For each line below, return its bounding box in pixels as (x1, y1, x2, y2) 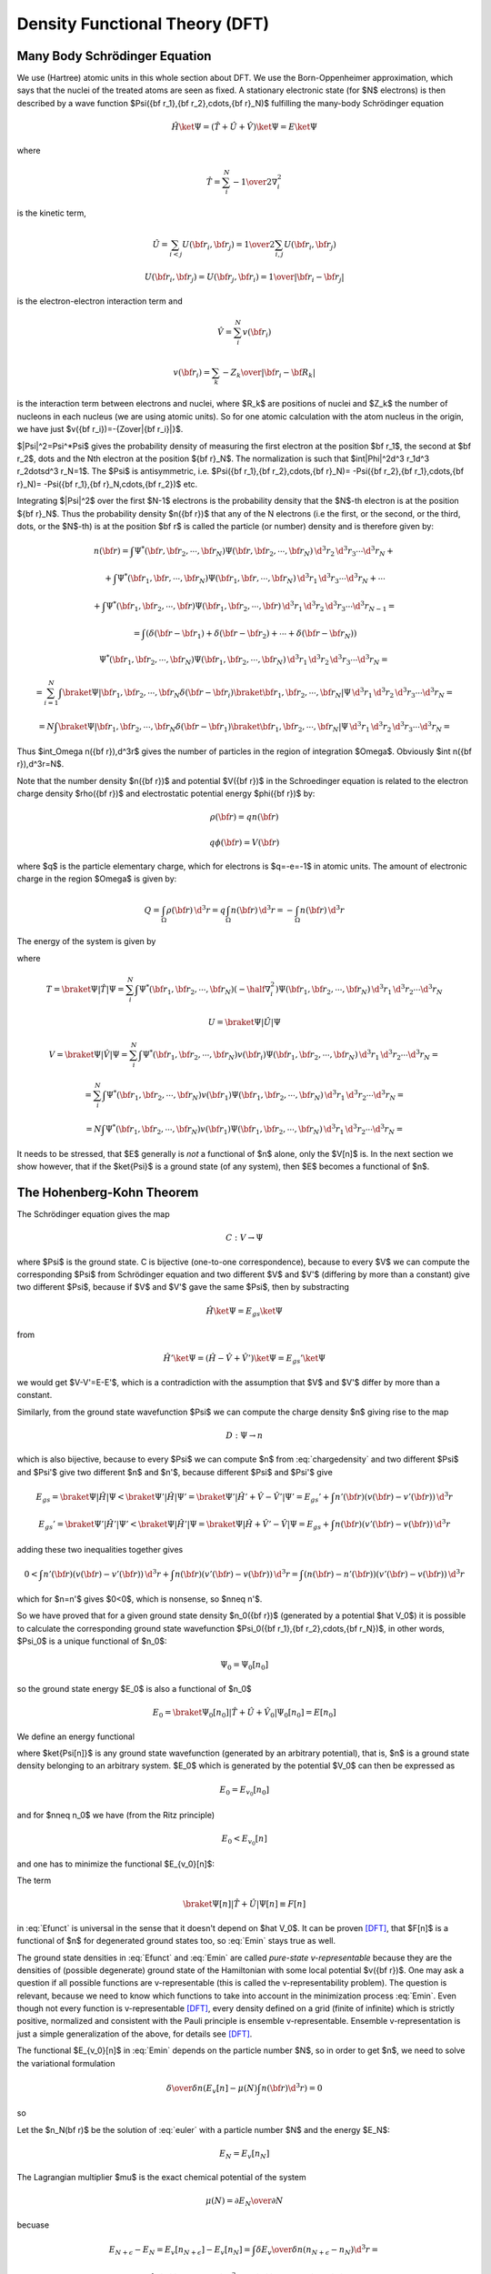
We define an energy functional (16, 1731, 135, 1742)
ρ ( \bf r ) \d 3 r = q (165, 903, 226, 915)
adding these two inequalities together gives (16, 1544, 184, 1555)
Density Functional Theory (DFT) (16, 14, 270, 34)
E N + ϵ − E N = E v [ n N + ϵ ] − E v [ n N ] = (108, 2244, 251, 2257)
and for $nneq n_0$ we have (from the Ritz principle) (16, 1809, 215, 1820)
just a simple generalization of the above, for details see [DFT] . (16, 2028, 253, 2039)
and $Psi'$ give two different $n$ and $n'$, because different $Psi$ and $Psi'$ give (16, 1466, 334, 1477)
